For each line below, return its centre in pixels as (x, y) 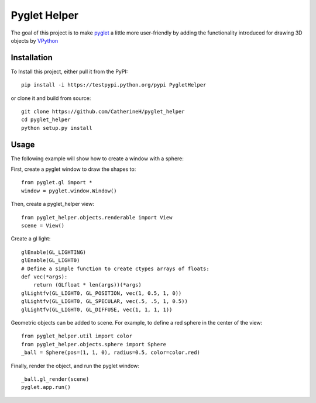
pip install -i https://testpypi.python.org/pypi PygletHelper (114, 85)
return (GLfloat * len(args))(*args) (87, 285)
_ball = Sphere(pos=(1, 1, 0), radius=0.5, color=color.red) (111, 353)
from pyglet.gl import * (57, 182)
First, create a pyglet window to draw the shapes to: (73, 169)
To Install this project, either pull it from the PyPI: (69, 71)
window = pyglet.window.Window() (69, 191)
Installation (32, 58)
